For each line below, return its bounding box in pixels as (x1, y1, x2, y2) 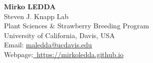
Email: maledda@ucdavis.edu (4, 40, 92, 50)
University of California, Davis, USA (4, 30, 115, 40)
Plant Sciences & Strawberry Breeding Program (4, 21, 149, 31)
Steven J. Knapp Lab (4, 11, 69, 21)
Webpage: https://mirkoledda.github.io (4, 49, 124, 59)
